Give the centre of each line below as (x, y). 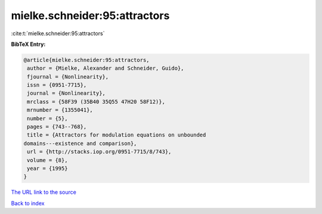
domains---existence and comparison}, (80, 143)
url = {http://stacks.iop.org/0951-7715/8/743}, (99, 152)
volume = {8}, (47, 160)
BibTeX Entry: (28, 44)
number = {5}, (47, 118)
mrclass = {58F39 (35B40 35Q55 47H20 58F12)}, (96, 102)
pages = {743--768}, (57, 127)
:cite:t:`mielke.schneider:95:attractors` (58, 33)
